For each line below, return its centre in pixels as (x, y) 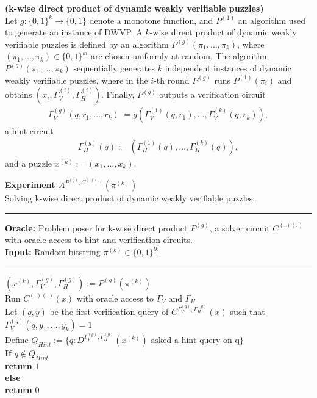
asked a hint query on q (195, 340)
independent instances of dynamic (228, 67)
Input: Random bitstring (53, 251)
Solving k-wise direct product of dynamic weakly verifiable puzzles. (130, 198)
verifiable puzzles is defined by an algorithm (87, 44)
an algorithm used (272, 20)
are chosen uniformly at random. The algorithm (180, 56)
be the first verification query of (109, 312)
